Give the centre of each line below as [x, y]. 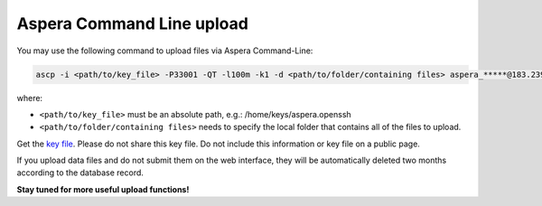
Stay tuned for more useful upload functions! [103, 189]
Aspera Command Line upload [132, 23]
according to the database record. [80, 173]
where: [30, 98]
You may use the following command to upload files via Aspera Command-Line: [165, 51]
